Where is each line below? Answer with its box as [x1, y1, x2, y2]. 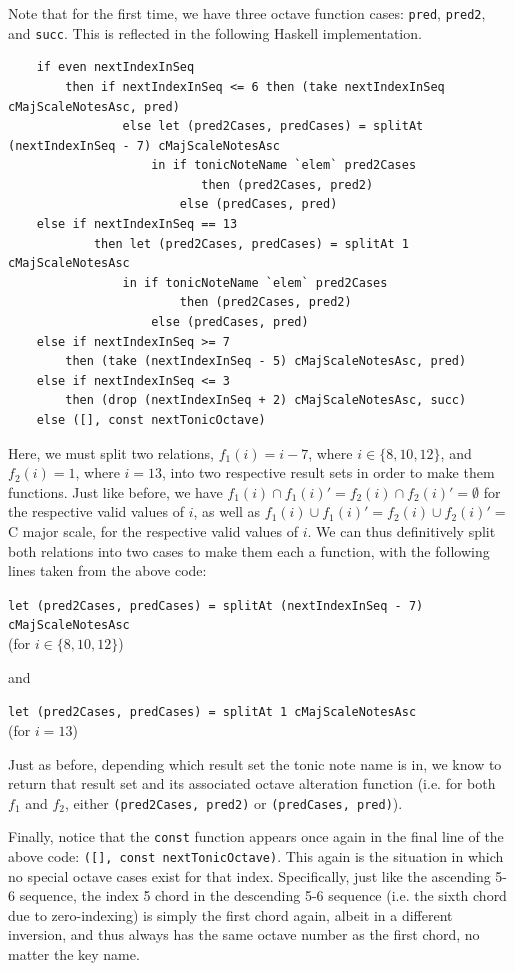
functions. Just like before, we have [8, 481, 223, 502]
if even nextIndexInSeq [36, 60, 195, 75]
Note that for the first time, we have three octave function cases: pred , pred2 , [8, 3, 486, 23]
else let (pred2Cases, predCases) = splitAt [122, 119, 424, 134]
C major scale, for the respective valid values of [8, 520, 299, 541]
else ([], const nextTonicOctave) [36, 413, 266, 427]
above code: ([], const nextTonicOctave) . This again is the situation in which [8, 846, 504, 866]
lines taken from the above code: [8, 560, 207, 581]
